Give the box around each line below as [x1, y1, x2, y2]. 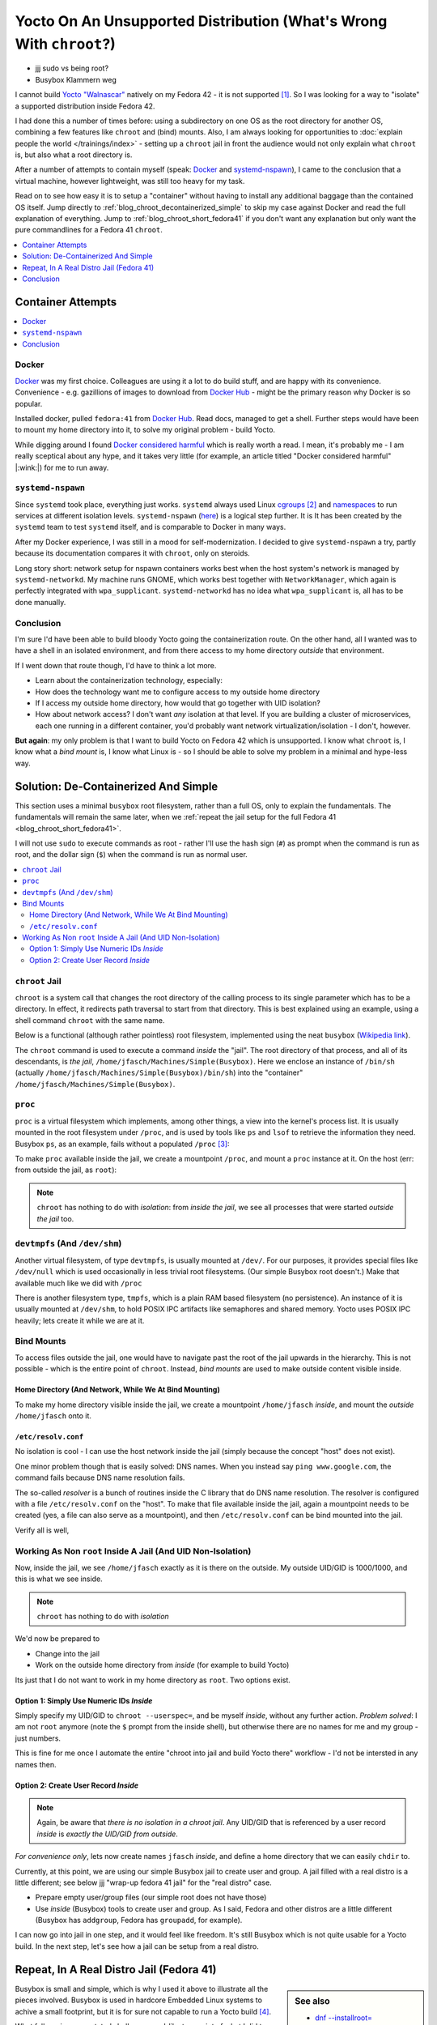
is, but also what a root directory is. [15, 150, 133, 160]
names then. [15, 1759, 57, 1769]
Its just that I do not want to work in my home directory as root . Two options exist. [15, 1675, 291, 1685]
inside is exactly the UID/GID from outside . [36, 1829, 178, 1839]
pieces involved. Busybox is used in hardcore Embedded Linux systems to [15, 1995, 263, 2005]
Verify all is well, [15, 1525, 70, 1535]
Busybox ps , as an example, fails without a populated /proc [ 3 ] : [15, 1139, 230, 1149]
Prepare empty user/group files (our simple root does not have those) [35, 1892, 267, 1903]
